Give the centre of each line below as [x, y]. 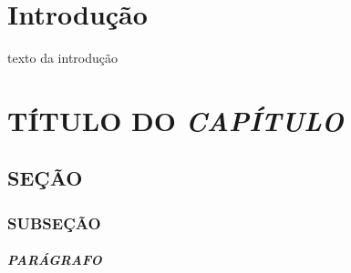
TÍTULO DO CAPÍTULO [175, 120]
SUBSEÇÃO [54, 222]
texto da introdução [63, 58]
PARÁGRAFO [55, 260]
